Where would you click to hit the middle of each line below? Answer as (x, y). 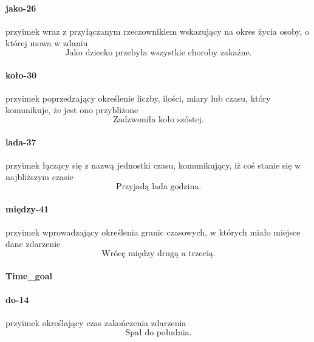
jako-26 (21, 8)
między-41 (27, 208)
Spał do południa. (159, 333)
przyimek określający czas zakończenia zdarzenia (96, 322)
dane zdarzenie (33, 244)
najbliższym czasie (39, 177)
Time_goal (29, 275)
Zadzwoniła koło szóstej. (159, 120)
